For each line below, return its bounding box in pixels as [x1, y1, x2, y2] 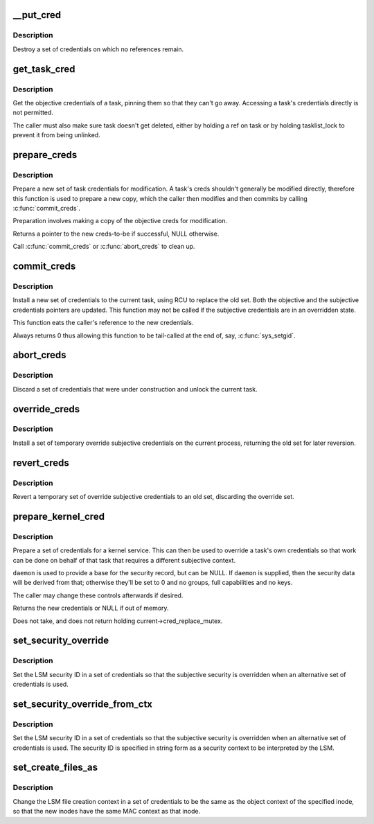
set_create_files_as [12, 762, 98, 773]
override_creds [12, 403, 80, 415]
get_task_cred [12, 63, 75, 75]
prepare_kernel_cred [12, 510, 105, 523]
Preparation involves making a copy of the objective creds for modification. [12, 217, 228, 225]
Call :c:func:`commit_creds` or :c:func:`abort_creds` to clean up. [12, 243, 195, 251]
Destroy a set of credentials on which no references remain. [12, 45, 184, 53]
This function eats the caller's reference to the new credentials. [12, 319, 194, 327]
